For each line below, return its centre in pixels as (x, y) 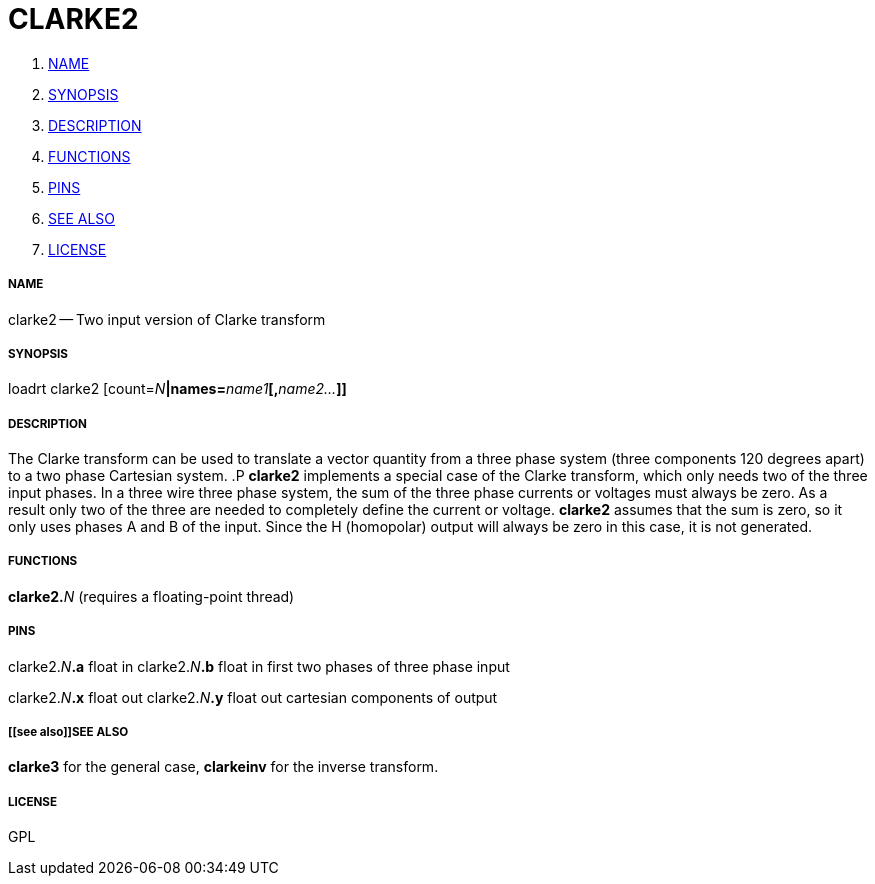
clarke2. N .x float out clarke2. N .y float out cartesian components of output (253, 697)
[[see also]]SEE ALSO (68, 732)
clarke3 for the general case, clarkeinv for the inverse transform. (223, 767)
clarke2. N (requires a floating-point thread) (151, 596)
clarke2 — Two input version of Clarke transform (167, 319)
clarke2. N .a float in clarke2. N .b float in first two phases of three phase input (259, 666)
